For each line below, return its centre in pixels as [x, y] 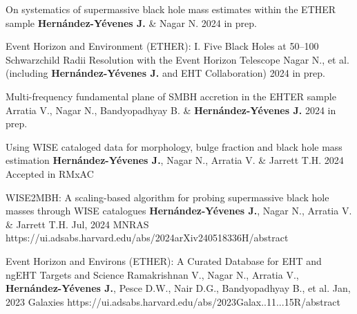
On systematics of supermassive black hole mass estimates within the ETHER [171, 9]
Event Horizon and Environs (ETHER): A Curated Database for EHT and [164, 260]
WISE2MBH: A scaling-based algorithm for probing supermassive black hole [167, 197]
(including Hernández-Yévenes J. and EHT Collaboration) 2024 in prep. [165, 73]
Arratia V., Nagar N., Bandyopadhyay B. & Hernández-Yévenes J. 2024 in [171, 110]
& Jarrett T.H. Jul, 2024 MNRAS [77, 224]
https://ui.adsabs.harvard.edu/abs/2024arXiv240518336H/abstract [147, 238]
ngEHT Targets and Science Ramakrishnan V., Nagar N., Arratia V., [152, 274]
